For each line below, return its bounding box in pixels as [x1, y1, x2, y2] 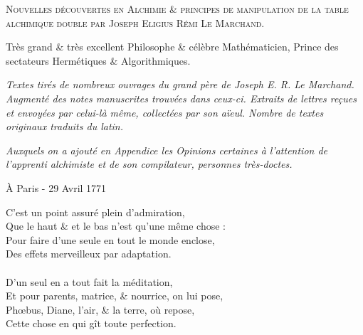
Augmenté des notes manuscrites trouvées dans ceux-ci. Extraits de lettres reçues [6, 90, 357, 105]
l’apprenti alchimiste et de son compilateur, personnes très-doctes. [6, 156, 293, 171]
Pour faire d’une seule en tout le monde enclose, [6, 232, 215, 247]
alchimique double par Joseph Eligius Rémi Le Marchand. [6, 15, 265, 30]
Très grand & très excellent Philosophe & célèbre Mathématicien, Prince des [6, 39, 339, 54]
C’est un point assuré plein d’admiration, [6, 204, 185, 219]
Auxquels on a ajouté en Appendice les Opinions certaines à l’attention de [6, 142, 328, 157]
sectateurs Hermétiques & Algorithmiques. [6, 53, 191, 68]
